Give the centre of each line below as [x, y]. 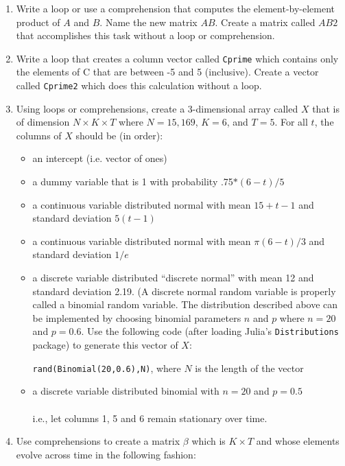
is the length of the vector [249, 368]
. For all [291, 122]
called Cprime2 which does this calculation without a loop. [139, 85]
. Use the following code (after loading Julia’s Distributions [210, 331]
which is [209, 441]
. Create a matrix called [265, 22]
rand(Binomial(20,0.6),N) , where [107, 368]
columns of [39, 135]
